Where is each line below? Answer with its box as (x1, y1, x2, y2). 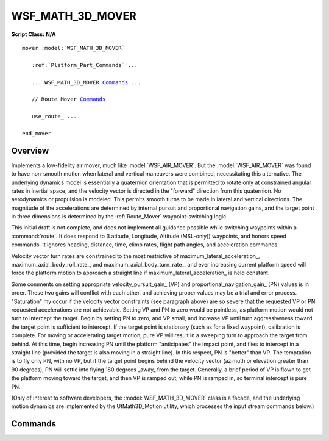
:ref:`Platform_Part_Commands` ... (31, 62, 138, 68)
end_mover (22, 130, 51, 137)
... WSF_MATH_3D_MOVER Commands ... (31, 79, 141, 85)
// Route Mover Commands (31, 96, 106, 103)
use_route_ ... (31, 113, 77, 120)
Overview (11, 145, 49, 156)
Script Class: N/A (11, 30, 56, 38)
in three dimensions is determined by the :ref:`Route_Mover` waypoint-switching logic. (11, 213, 228, 220)
